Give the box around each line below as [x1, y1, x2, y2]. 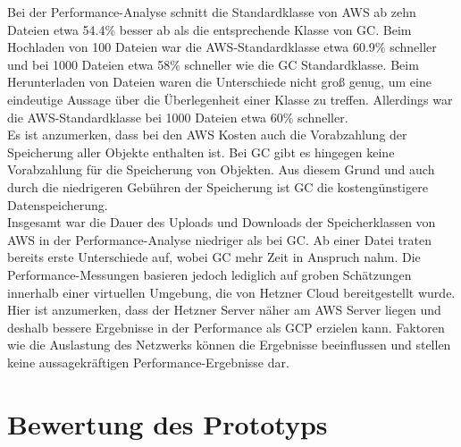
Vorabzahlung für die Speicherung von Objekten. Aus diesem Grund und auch [7, 160, 435, 179]
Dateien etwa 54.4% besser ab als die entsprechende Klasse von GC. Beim [7, 20, 412, 38]
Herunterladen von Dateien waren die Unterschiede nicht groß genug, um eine [7, 72, 432, 91]
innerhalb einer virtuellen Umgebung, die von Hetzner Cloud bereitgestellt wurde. [7, 283, 456, 301]
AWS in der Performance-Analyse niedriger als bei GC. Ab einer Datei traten [7, 230, 432, 249]
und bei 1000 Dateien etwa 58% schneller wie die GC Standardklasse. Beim [7, 55, 419, 73]
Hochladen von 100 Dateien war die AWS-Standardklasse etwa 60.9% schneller [7, 38, 437, 56]
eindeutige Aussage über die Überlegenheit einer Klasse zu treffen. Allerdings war [7, 89, 453, 108]
